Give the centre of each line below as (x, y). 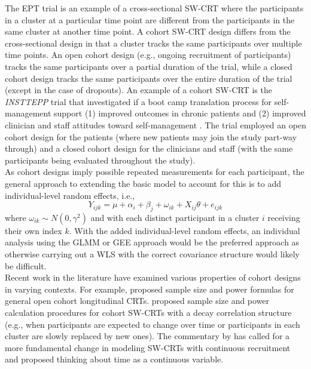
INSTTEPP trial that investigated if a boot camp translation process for (138, 101)
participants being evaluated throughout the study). (100, 160)
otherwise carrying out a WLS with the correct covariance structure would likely (152, 254)
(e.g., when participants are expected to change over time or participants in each (153, 324)
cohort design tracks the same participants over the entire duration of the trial (149, 78)
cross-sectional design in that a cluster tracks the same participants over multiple (153, 43)
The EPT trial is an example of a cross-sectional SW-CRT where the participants (154, 8)
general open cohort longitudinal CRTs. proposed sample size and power (137, 301)
